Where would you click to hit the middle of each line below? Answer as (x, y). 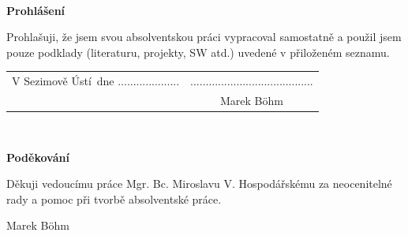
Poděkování (38, 157)
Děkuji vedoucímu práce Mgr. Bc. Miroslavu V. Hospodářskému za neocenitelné (199, 184)
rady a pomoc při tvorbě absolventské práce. (114, 199)
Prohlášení (36, 10)
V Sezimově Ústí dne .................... (96, 81)
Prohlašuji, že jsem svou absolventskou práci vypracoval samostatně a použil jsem (204, 37)
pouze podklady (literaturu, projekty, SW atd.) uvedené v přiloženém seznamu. (198, 52)
